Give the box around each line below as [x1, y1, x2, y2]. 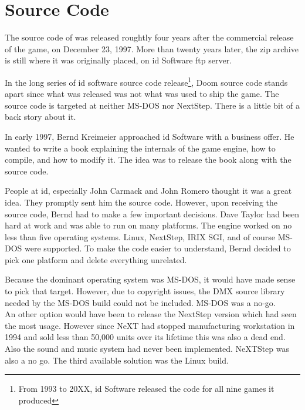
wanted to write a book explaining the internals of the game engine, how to [5, 142, 276, 154]
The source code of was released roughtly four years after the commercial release [5, 31, 294, 43]
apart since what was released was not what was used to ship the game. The [5, 88, 279, 100]
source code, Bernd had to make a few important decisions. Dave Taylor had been [5, 207, 300, 220]
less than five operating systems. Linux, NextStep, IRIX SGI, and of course [5, 230, 276, 243]
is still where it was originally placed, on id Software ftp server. [5, 54, 232, 66]
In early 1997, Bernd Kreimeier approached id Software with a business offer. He [5, 130, 294, 142]
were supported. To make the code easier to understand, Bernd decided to [25, 242, 291, 254]
